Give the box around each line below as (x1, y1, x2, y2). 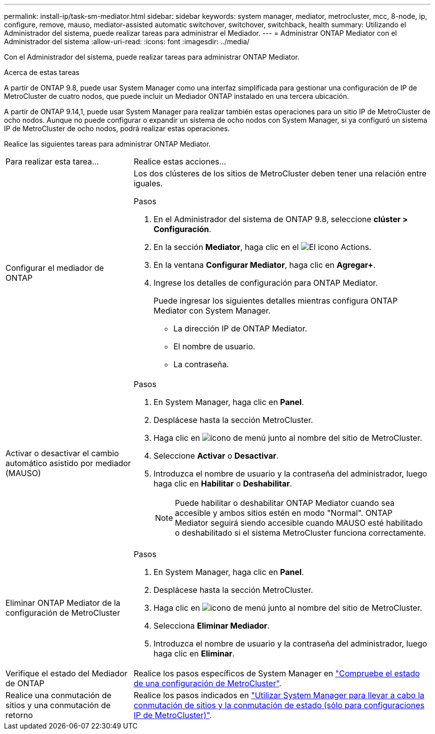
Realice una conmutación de (5, 690, 112, 700)
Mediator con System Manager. (153, 306, 271, 316)
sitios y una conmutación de (5, 700, 111, 710)
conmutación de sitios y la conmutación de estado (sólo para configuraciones (134, 700, 425, 710)
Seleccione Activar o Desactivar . (153, 451, 279, 461)
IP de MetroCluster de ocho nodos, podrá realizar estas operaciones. (4, 124, 230, 133)
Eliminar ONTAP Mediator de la (5, 598, 121, 608)
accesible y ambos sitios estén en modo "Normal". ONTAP (175, 508, 393, 518)
